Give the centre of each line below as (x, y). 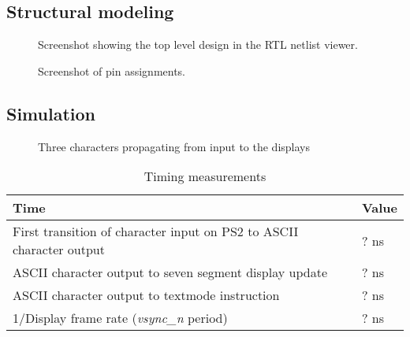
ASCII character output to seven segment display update (170, 272)
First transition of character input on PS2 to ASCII (156, 231)
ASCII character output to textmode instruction (146, 295)
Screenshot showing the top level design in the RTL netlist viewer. (198, 44)
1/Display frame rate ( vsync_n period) (120, 318)
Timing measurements (205, 176)
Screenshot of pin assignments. (112, 70)
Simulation (51, 113)
